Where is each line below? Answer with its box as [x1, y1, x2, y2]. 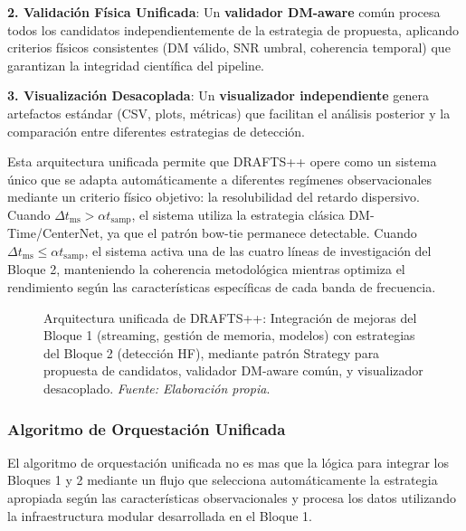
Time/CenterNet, [7, 223, 103, 242]
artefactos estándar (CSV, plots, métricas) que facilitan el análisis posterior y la [7, 103, 451, 122]
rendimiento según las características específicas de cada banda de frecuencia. [7, 278, 436, 297]
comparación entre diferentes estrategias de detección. [7, 121, 305, 140]
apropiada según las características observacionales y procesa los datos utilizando [7, 488, 456, 507]
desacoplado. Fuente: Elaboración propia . [43, 379, 271, 397]
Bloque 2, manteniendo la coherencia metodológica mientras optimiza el [7, 260, 405, 279]
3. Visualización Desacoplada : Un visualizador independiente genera [7, 86, 429, 105]
